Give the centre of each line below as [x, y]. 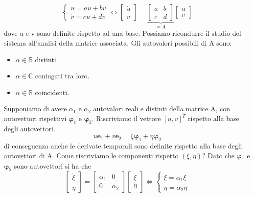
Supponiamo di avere [35, 109]
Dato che [221, 155]
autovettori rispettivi [35, 118]
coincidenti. [52, 92]
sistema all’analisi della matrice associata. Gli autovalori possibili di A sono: [118, 43]
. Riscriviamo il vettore [126, 118]
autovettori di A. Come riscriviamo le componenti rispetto [91, 155]
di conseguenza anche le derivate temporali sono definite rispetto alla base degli [123, 146]
